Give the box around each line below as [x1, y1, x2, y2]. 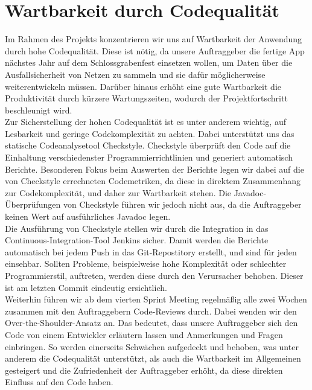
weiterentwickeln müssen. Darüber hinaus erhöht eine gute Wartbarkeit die [5, 80, 281, 92]
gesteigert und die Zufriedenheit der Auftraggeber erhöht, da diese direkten [5, 363, 283, 376]
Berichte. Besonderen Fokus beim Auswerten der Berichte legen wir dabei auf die [5, 162, 304, 175]
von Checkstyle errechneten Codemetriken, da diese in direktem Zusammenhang [5, 174, 301, 187]
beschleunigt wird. [5, 103, 72, 116]
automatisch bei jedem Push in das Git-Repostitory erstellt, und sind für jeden [5, 245, 297, 258]
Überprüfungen [5, 198, 61, 211]
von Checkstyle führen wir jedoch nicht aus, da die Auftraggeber [63, 198, 302, 211]
